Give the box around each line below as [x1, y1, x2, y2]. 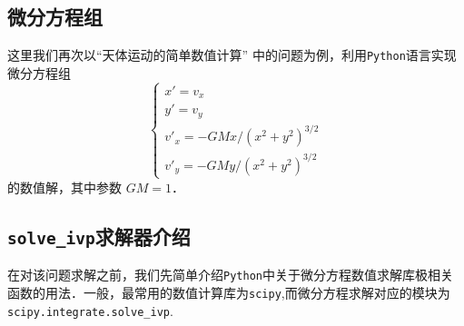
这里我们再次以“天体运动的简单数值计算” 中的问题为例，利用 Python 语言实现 [7, 45, 457, 64]
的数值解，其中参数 [7, 177, 122, 196]
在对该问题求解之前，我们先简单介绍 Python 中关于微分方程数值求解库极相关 [7, 265, 453, 284]
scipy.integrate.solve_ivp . [7, 301, 173, 320]
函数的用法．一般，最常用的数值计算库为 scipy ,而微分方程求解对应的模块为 [7, 283, 450, 302]
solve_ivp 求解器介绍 [7, 222, 191, 250]
